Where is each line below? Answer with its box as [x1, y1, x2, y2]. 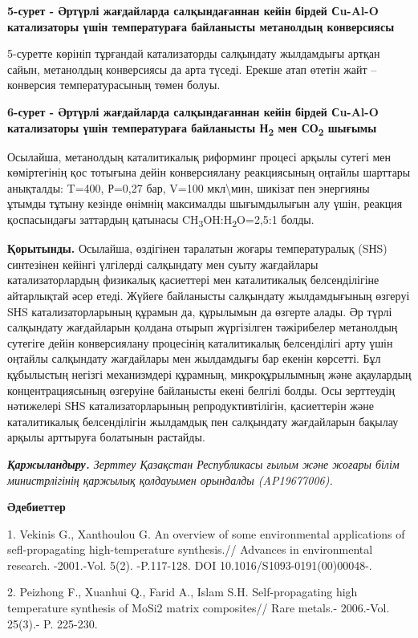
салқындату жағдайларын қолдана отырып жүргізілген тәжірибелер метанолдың [7, 319, 398, 335]
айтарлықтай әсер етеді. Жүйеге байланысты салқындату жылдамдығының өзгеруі [7, 286, 410, 303]
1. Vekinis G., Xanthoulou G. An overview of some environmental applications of [7, 525, 405, 542]
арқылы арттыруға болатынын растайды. [7, 429, 205, 445]
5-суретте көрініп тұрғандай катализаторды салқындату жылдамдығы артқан [7, 45, 380, 62]
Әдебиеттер [7, 498, 66, 515]
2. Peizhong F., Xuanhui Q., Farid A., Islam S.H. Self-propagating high [7, 583, 358, 600]
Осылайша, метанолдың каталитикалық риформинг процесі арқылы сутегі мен [7, 148, 392, 165]
